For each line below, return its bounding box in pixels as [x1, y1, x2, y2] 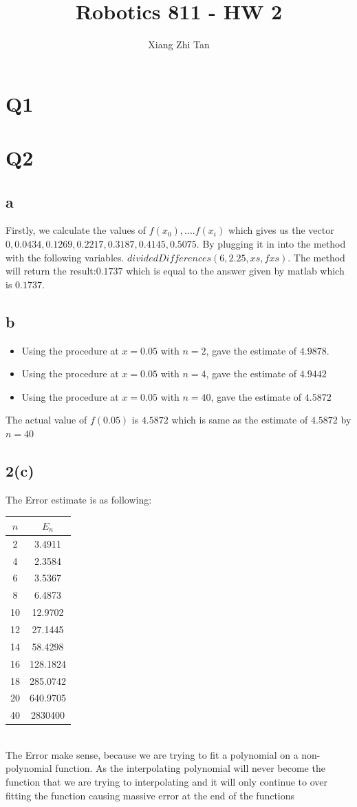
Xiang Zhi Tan [148, 37, 210, 52]
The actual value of [6, 412, 87, 427]
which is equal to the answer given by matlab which [126, 263, 345, 278]
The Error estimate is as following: [6, 492, 152, 506]
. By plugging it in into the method [196, 237, 346, 251]
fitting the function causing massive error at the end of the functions [6, 788, 295, 802]
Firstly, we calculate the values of [6, 223, 147, 237]
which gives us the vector [228, 223, 334, 237]
